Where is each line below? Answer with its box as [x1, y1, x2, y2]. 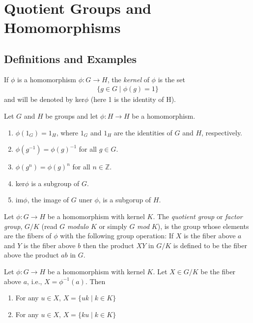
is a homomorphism [17, 74, 76, 84]
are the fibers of [4, 230, 52, 241]
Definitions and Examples [4, 51, 137, 66]
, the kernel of [107, 74, 149, 84]
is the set [158, 74, 185, 84]
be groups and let [45, 110, 98, 121]
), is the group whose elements [157, 221, 249, 231]
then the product [83, 240, 134, 250]
